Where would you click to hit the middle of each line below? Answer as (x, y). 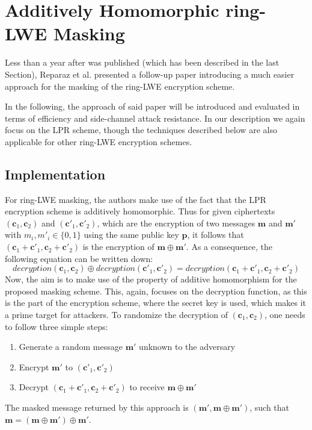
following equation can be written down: (79, 258)
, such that (270, 407)
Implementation (55, 174)
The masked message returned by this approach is (97, 407)
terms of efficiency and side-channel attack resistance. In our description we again (155, 118)
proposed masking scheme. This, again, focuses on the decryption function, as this (156, 291)
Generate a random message (71, 347)
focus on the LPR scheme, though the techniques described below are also (141, 130)
